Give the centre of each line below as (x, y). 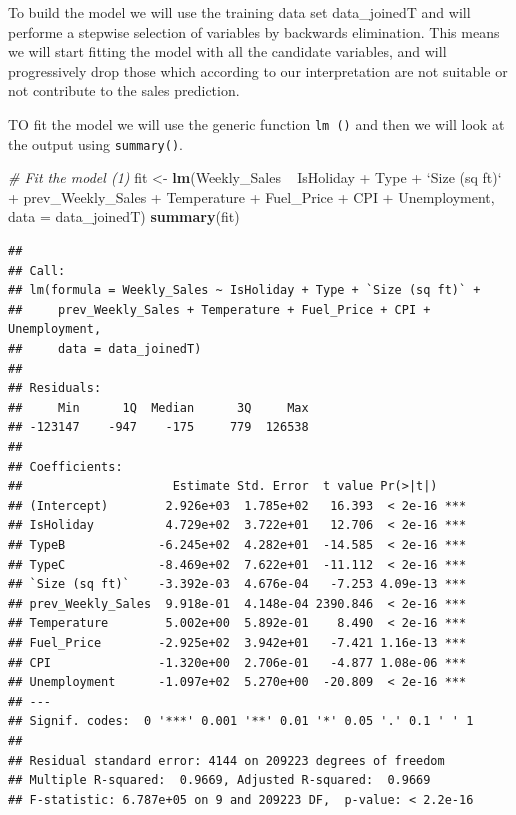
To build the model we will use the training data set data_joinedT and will (239, 12)
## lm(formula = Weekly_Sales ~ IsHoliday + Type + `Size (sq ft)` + (244, 290)
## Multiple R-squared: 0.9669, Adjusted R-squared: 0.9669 (219, 780)
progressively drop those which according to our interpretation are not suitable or (258, 70)
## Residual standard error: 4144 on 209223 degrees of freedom (226, 760)
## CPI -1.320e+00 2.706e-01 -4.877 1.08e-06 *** (237, 662)
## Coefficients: (65, 466)
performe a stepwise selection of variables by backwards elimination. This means (254, 31)
